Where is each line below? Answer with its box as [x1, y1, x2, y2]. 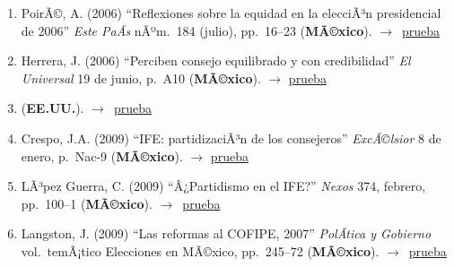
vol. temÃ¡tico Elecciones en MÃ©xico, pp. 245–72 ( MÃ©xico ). [21, 241, 380, 260]
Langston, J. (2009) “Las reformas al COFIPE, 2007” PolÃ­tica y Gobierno [21, 224, 432, 243]
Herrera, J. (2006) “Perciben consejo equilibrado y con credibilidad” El [21, 51, 411, 70]
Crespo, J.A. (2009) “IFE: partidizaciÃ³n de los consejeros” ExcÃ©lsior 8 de [21, 128, 441, 147]
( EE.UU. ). [21, 99, 84, 117]
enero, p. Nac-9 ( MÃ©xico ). [21, 146, 183, 165]
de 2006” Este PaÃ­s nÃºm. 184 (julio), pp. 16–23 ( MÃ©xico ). [21, 21, 372, 39]
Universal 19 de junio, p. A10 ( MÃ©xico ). [21, 68, 261, 87]
